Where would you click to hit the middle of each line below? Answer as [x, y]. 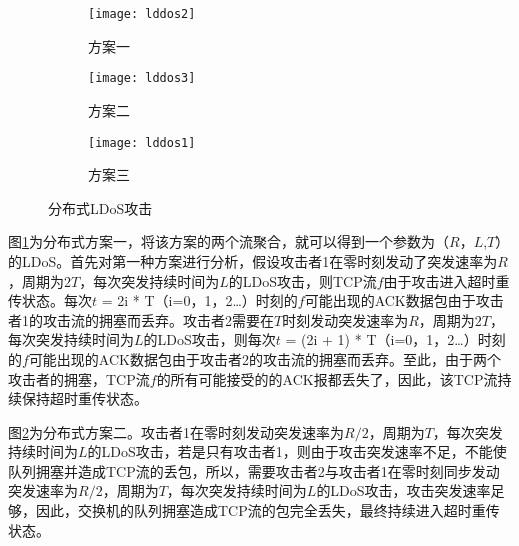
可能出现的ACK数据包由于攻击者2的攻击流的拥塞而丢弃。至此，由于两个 [264, 358]
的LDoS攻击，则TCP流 [302, 280]
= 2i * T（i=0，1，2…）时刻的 [199, 300]
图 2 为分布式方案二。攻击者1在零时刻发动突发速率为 [176, 431]
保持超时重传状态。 [84, 398]
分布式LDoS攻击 [100, 207]
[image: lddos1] [142, 142]
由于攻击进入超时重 [446, 280]
